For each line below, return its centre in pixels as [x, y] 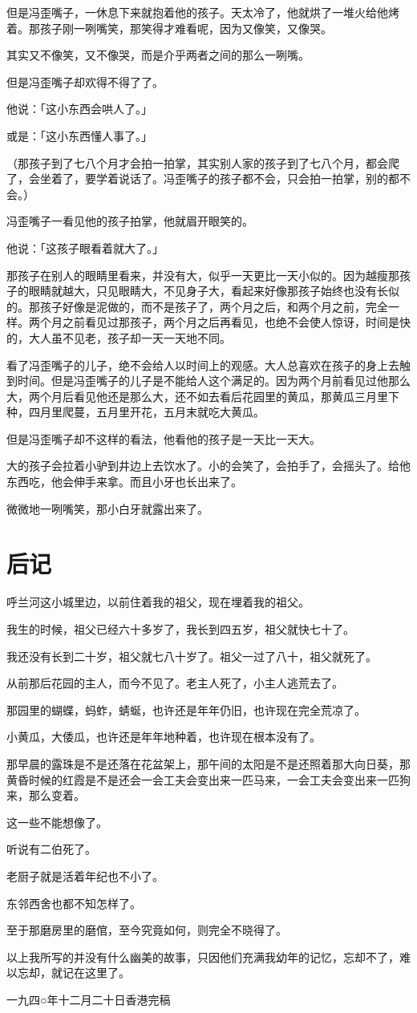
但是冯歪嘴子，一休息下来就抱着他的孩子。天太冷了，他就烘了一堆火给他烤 [203, 12]
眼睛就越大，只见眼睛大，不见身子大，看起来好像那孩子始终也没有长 [208, 291]
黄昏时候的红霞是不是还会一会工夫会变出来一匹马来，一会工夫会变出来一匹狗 [208, 779]
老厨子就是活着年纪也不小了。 [85, 875]
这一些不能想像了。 [57, 822]
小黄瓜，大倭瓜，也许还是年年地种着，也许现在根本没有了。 [164, 737]
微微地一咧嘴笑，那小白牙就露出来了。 [107, 508]
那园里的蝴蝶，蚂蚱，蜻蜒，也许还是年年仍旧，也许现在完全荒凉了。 [186, 709]
